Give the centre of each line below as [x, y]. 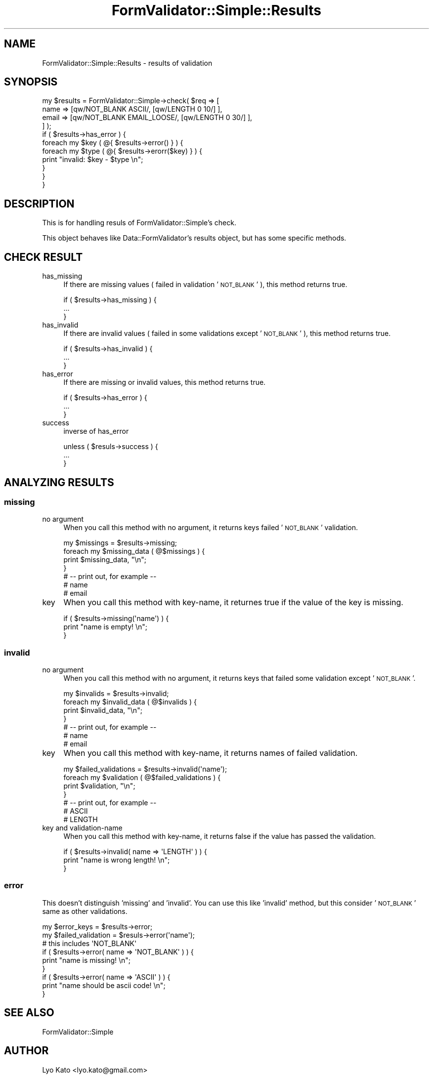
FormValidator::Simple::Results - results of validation [127, 63]
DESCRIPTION [39, 204]
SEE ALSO [29, 1013]
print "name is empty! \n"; [106, 627]
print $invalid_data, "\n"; [103, 710]
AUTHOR [26, 1051]
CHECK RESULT [43, 257]
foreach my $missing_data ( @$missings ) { [134, 551]
